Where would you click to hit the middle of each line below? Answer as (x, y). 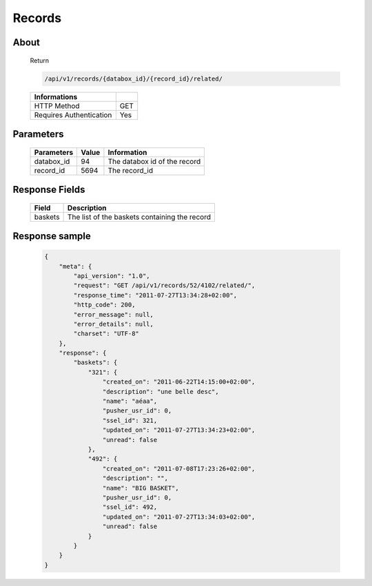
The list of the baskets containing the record (139, 217)
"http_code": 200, (104, 305)
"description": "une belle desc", (161, 391)
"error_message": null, (114, 314)
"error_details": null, (114, 324)
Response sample (52, 236)
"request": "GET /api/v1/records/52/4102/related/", (164, 285)
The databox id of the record (154, 161)
